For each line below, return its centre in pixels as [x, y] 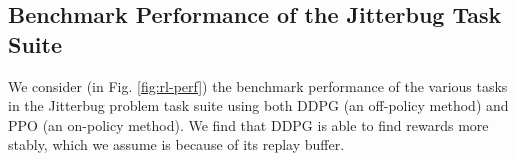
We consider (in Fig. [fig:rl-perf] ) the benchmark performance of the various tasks [258, 85]
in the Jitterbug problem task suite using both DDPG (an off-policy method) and [258, 105]
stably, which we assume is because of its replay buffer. [176, 144]
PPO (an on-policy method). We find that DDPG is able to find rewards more [248, 124]
